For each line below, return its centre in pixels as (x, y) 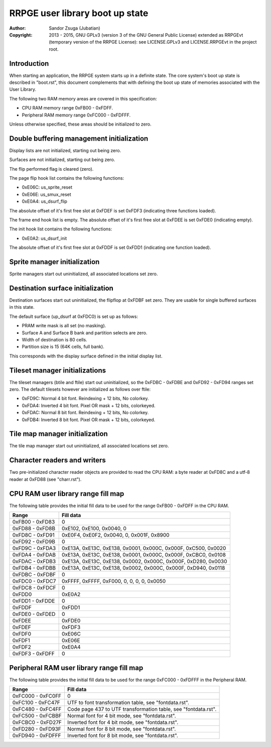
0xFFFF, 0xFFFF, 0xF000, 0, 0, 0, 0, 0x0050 (114, 581)
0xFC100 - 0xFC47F (36, 702)
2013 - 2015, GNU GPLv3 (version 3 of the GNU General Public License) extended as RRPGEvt (146, 35)
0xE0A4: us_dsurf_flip (45, 201)
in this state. (22, 307)
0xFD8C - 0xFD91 (33, 535)
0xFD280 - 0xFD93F (37, 729)
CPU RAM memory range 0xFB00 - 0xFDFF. (67, 108)
